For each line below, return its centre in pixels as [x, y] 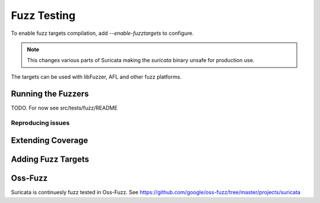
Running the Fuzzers [50, 94]
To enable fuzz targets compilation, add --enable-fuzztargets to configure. [102, 33]
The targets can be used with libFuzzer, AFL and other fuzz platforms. [96, 76]
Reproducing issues [40, 123]
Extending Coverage [49, 140]
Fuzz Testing [43, 15]
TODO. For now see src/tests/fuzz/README [64, 108]
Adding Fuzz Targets [50, 159]
